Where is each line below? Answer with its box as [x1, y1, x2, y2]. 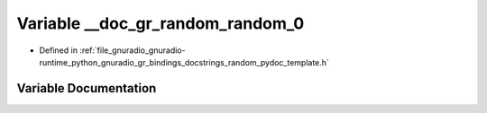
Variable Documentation [16, 81, 157, 96]
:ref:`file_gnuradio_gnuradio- [79, 45, 186, 56]
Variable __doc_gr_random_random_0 [16, 13, 305, 33]
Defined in [39, 45, 78, 56]
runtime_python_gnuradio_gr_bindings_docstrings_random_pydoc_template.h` [39, 56, 329, 67]
